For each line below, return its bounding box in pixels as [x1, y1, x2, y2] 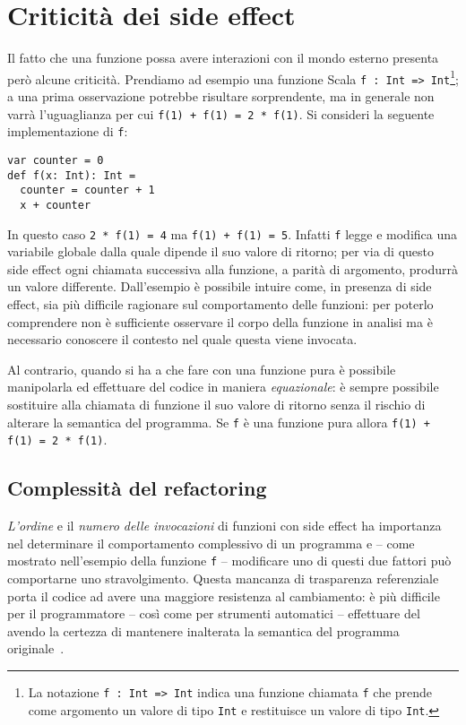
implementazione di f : [7, 122, 128, 141]
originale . [7, 639, 65, 658]
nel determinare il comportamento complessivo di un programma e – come [7, 533, 415, 552]
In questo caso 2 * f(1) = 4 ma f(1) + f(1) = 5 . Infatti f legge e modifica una [7, 224, 458, 243]
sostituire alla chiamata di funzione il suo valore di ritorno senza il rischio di [7, 394, 426, 413]
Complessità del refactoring [7, 474, 267, 502]
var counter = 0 [7, 153, 104, 167]
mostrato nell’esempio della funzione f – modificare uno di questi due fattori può [7, 551, 452, 570]
